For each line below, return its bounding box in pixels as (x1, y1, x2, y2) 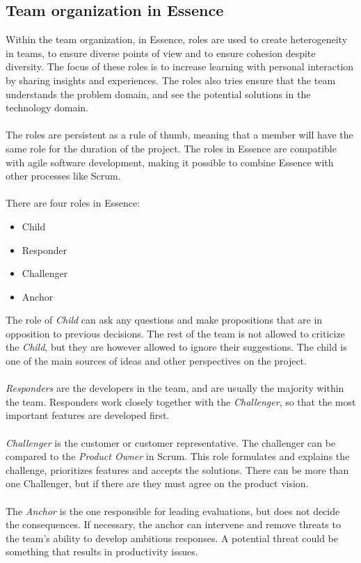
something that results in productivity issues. (6, 544, 198, 559)
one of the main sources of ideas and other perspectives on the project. (6, 354, 307, 368)
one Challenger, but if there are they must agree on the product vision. (6, 476, 309, 491)
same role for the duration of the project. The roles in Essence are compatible (6, 141, 337, 155)
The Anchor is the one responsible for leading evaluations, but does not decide (6, 503, 340, 518)
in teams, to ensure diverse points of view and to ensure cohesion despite (6, 45, 316, 60)
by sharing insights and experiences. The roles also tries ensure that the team (6, 72, 336, 87)
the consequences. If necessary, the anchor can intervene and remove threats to (6, 517, 341, 532)
